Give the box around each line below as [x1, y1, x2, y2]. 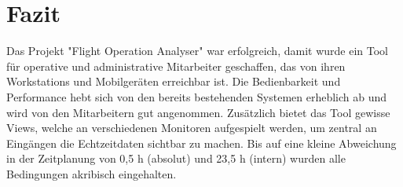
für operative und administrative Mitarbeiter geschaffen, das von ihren [6, 57, 346, 74]
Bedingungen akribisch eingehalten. [6, 165, 177, 181]
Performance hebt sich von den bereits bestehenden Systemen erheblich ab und [6, 88, 387, 104]
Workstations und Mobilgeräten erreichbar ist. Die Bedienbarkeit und [6, 73, 341, 90]
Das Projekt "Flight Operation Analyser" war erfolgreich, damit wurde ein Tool [6, 42, 388, 59]
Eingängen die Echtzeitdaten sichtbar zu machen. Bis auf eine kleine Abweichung [6, 134, 397, 151]
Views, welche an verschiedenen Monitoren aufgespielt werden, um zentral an [6, 119, 377, 136]
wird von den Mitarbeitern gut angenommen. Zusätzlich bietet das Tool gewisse [6, 104, 390, 120]
